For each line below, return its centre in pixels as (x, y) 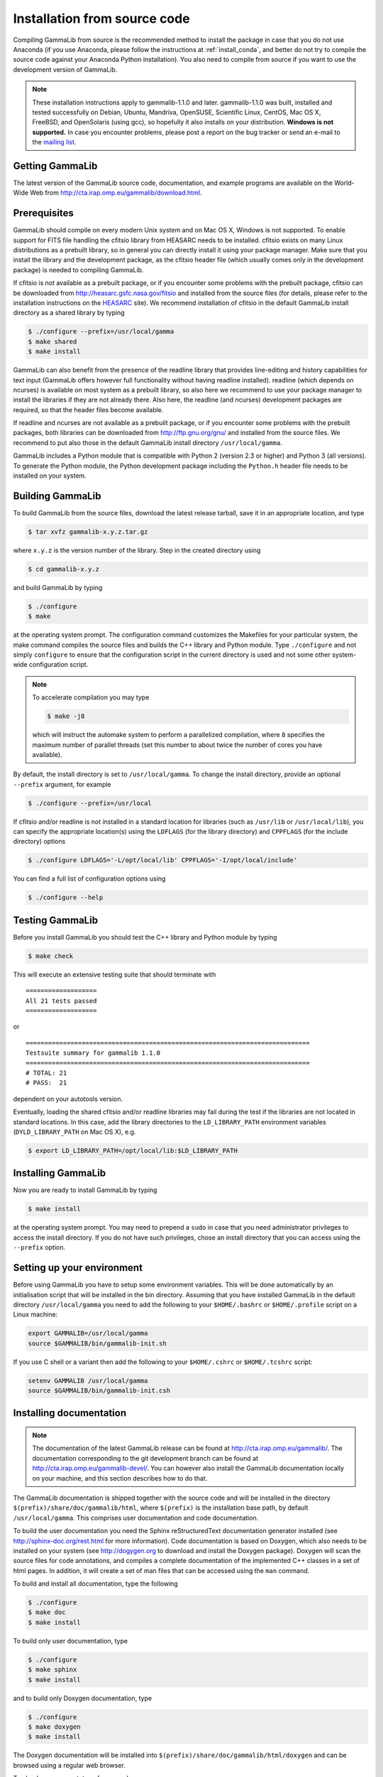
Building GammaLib (57, 496)
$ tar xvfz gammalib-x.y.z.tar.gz (88, 532)
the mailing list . (54, 142)
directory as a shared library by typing (69, 313)
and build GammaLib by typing (58, 587)
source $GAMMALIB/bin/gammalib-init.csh (99, 1391)
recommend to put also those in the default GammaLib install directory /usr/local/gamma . (148, 442)
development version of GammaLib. (65, 69)
